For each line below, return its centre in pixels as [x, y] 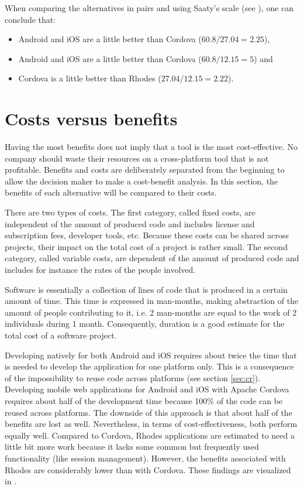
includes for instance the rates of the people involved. [100, 270]
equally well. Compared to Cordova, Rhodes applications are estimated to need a [150, 435]
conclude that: [30, 19]
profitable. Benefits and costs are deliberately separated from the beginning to [145, 170]
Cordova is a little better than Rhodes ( [90, 78]
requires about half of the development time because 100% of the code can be [144, 400]
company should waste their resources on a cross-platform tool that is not [137, 158]
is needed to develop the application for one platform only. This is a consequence [149, 366]
